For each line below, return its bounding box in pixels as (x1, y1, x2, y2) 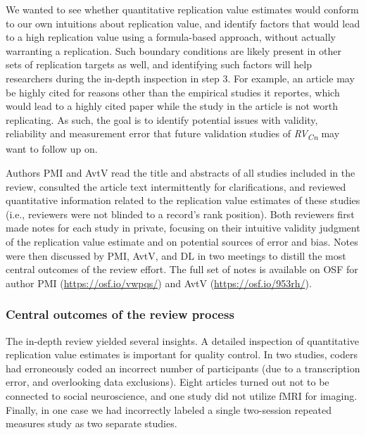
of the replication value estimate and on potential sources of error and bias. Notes (6, 234, 358, 249)
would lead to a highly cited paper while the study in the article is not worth (6, 99, 339, 113)
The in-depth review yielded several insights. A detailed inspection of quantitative (6, 333, 360, 348)
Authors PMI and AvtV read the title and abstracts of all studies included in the (6, 165, 355, 180)
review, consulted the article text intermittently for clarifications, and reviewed (6, 179, 346, 194)
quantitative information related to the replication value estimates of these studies (6, 193, 360, 208)
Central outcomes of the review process (6, 305, 234, 323)
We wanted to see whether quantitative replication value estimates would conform (6, 2, 359, 16)
